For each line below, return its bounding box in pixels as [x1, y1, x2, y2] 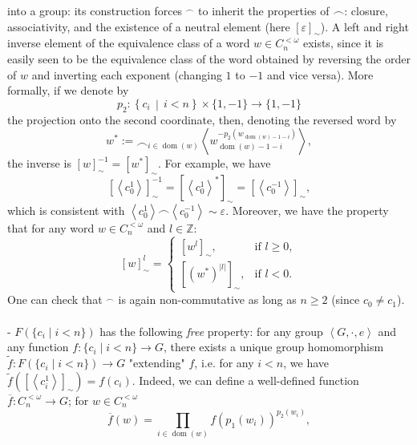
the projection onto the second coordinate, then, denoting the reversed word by [7, 111, 397, 127]
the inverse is [7, 155, 71, 172]
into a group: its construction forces [7, 2, 183, 18]
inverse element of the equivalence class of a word [7, 34, 250, 51]
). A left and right [320, 18, 409, 34]
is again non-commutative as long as [118, 291, 297, 308]
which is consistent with [7, 201, 125, 218]
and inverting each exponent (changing [31, 66, 222, 83]
